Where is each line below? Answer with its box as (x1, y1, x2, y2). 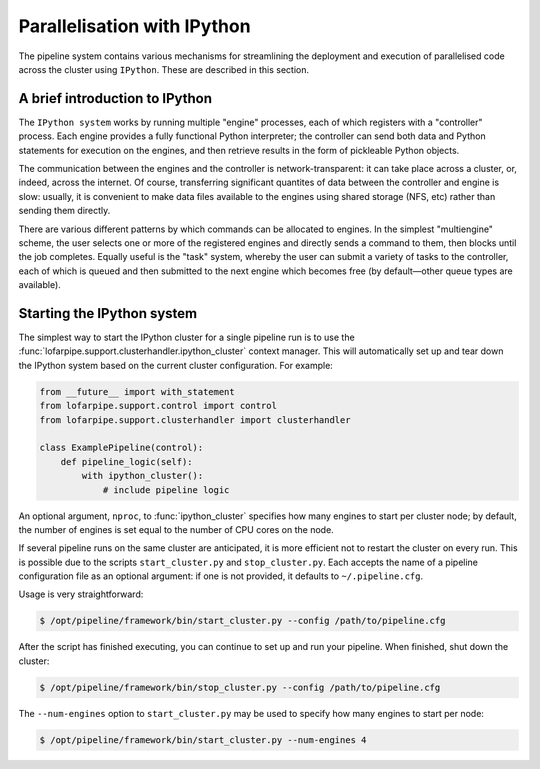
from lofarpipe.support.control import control (39, 400, 277, 412)
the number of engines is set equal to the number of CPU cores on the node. (18, 523, 334, 535)
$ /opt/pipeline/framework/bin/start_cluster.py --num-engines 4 (39, 734, 367, 745)
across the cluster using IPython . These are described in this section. (18, 63, 310, 75)
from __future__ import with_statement (39, 386, 235, 397)
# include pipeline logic (102, 484, 230, 495)
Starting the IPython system (18, 305, 198, 322)
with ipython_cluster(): (81, 470, 204, 482)
